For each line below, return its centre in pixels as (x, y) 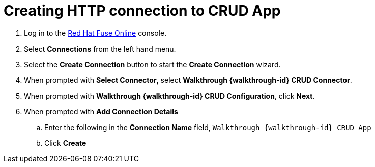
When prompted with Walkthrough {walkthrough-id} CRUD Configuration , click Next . (169, 96)
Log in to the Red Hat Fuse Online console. (95, 33)
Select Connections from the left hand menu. (100, 49)
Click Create (65, 143)
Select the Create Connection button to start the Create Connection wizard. (152, 64)
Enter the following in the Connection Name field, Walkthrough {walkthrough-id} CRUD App (208, 127)
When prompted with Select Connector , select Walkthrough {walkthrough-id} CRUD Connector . (188, 80)
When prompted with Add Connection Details (101, 111)
